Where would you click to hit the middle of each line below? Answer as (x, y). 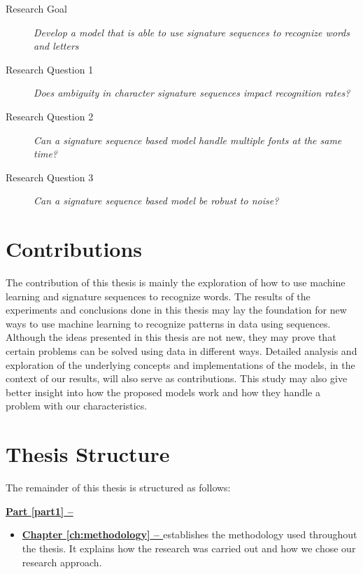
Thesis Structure (88, 454)
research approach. (62, 562)
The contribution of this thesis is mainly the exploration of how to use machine (176, 282)
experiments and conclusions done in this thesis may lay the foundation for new (176, 310)
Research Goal (36, 8)
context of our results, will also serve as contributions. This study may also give (177, 378)
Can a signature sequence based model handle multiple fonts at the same (188, 140)
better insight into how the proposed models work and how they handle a (163, 392)
